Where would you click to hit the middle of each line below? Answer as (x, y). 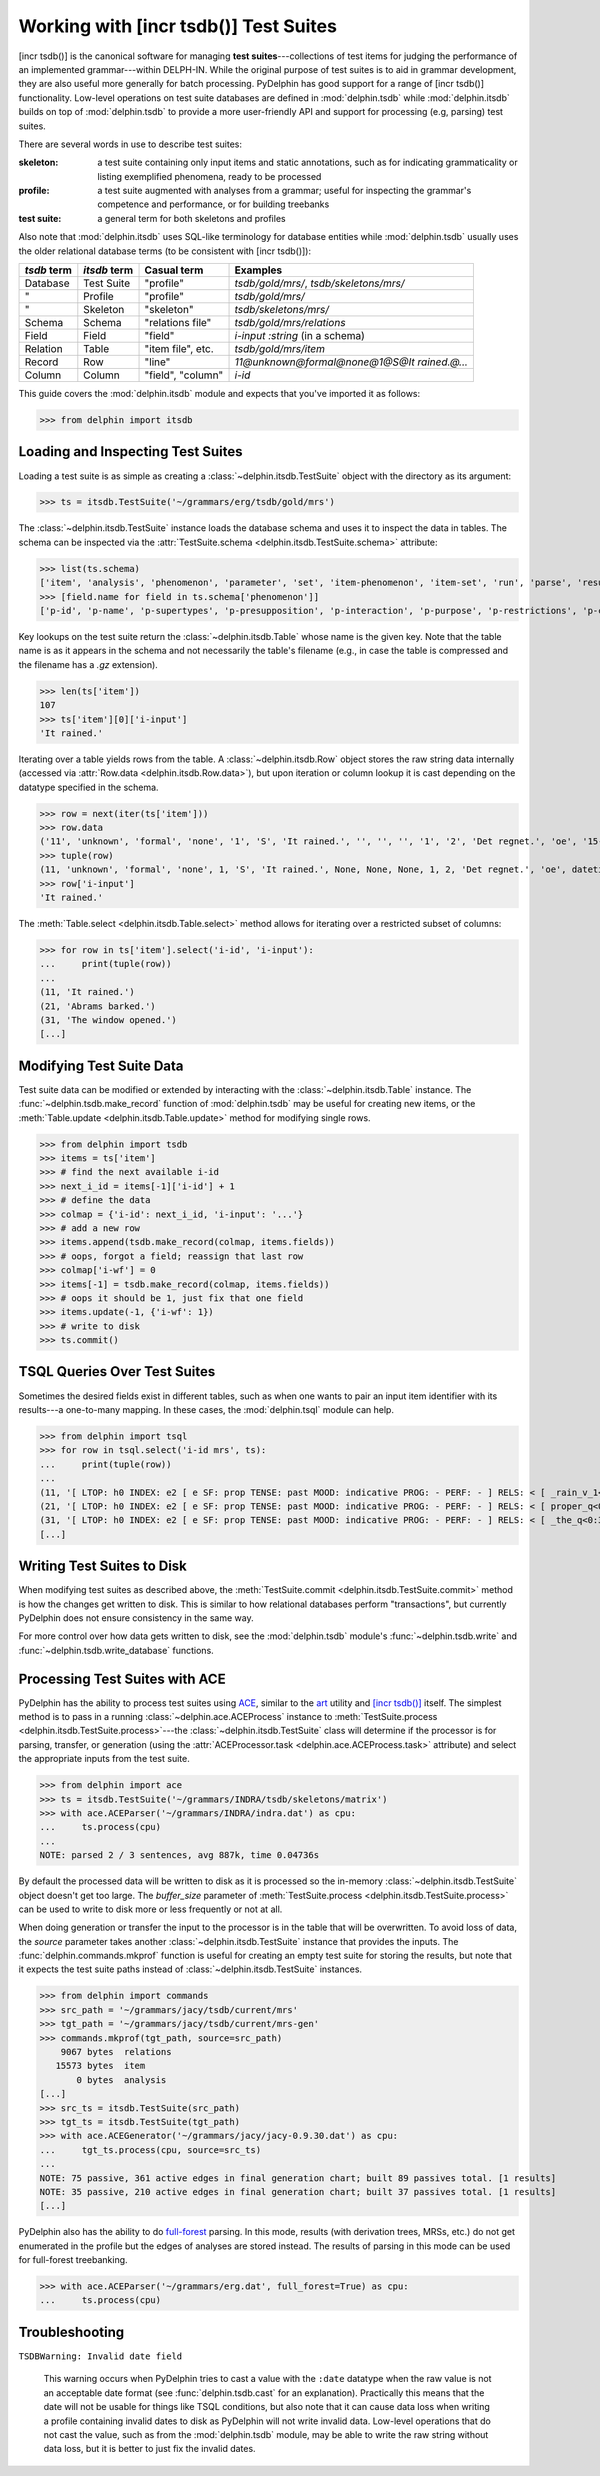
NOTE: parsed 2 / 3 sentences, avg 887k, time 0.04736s (179, 1855)
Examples (258, 270)
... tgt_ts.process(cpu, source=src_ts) (150, 2149)
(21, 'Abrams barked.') (98, 1006)
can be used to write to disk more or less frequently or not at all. (150, 1909)
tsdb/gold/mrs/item (279, 349)
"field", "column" (184, 375)
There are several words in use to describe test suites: (130, 144)
